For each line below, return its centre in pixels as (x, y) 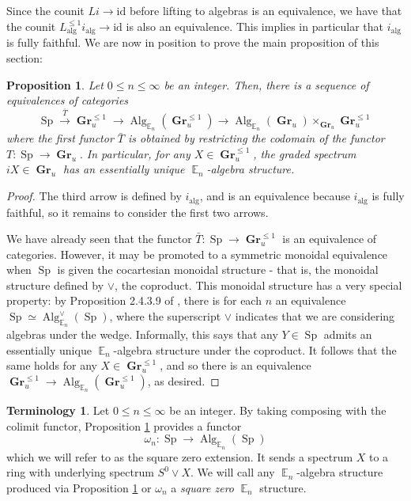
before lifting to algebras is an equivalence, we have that (266, 10)
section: (25, 57)
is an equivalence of (330, 239)
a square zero (202, 487)
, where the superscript (165, 316)
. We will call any (233, 472)
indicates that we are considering (315, 316)
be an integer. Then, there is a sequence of (266, 84)
